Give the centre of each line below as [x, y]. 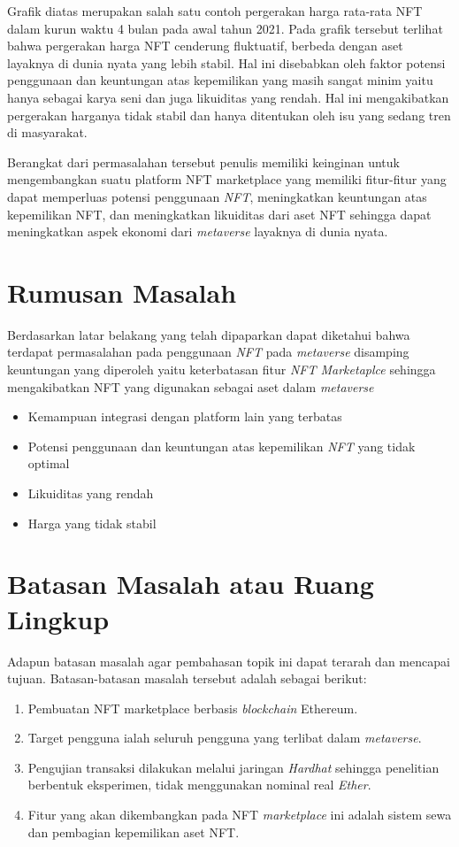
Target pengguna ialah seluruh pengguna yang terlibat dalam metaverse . [225, 738]
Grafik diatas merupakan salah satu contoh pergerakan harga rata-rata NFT [215, 11]
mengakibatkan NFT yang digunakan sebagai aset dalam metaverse [191, 386]
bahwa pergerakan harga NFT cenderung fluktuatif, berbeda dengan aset [205, 46]
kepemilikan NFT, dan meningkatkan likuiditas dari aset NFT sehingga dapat [219, 214]
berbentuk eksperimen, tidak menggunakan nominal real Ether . [199, 785]
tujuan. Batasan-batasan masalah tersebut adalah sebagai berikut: [187, 678]
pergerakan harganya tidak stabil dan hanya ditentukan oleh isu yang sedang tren [229, 115]
